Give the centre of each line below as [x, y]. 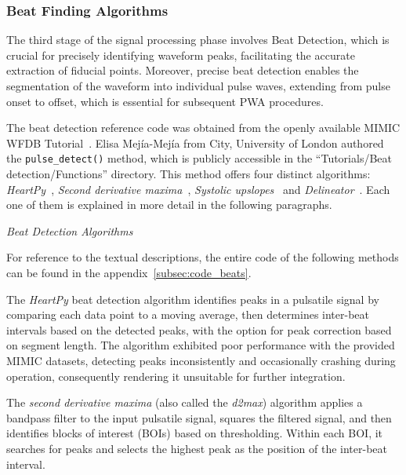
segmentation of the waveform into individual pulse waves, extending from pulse [198, 86]
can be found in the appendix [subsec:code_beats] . [129, 272]
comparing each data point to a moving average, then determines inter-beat [188, 314]
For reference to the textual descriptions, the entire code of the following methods [203, 257]
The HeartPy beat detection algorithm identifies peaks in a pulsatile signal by [193, 299]
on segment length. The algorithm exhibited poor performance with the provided [201, 345]
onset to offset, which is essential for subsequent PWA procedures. [165, 101]
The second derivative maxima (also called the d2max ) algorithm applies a [185, 402]
